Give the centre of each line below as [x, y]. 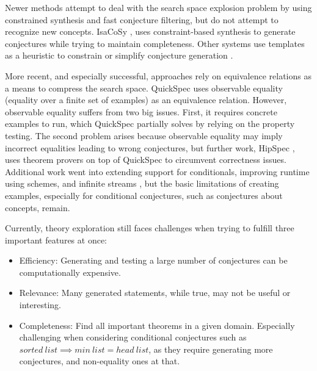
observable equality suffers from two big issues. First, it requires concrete [141, 111]
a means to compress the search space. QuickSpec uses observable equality [144, 88]
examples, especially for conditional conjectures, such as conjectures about [144, 195]
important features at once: [56, 240]
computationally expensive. [70, 272]
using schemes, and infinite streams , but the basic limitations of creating [142, 183]
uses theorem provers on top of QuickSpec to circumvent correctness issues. [146, 160]
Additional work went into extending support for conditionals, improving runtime [157, 171]
